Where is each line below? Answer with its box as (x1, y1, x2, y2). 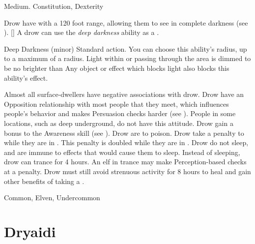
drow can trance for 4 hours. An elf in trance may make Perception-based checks (4, 156, 247, 167)
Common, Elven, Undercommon (4, 192, 100, 203)
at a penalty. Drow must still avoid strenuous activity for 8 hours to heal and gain (4, 166, 251, 176)
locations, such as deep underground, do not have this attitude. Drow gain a (4, 118, 233, 128)
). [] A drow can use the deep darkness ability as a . (4, 27, 159, 37)
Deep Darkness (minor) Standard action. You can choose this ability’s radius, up (4, 43, 247, 54)
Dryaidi (4, 221, 56, 241)
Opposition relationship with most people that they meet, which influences (4, 98, 229, 109)
